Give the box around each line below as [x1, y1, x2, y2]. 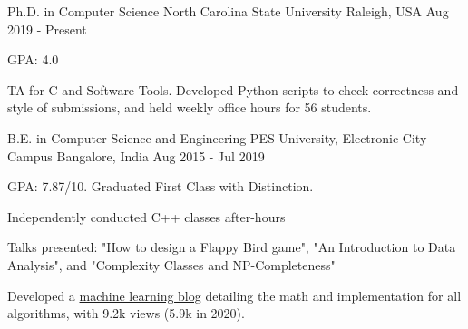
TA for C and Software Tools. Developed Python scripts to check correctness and [7, 80, 459, 99]
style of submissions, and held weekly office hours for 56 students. [7, 98, 372, 117]
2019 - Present [7, 19, 87, 38]
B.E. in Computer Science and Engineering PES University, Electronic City [7, 128, 427, 147]
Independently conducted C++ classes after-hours [7, 207, 286, 226]
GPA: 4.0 [7, 50, 59, 69]
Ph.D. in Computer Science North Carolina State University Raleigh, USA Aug [7, 2, 449, 20]
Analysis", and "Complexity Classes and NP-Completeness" [7, 255, 336, 274]
